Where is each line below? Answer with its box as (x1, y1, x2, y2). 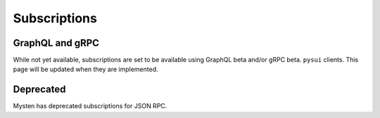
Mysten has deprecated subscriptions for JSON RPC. (13, 102, 167, 110)
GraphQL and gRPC (13, 37, 100, 49)
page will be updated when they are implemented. (13, 65, 158, 73)
